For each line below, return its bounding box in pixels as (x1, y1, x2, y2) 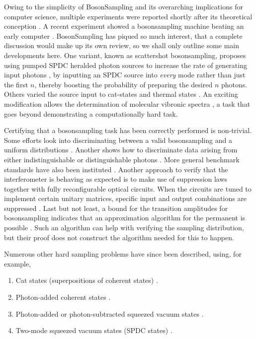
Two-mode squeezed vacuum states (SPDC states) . (15, 325, 172, 336)
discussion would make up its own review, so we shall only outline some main (4, 40, 240, 51)
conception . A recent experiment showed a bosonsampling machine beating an (4, 21, 244, 31)
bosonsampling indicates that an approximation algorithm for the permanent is (4, 212, 246, 223)
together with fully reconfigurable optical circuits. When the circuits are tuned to (4, 183, 252, 194)
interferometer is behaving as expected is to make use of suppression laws (4, 174, 228, 184)
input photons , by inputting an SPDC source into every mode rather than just (4, 69, 246, 80)
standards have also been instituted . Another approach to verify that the (4, 164, 228, 174)
